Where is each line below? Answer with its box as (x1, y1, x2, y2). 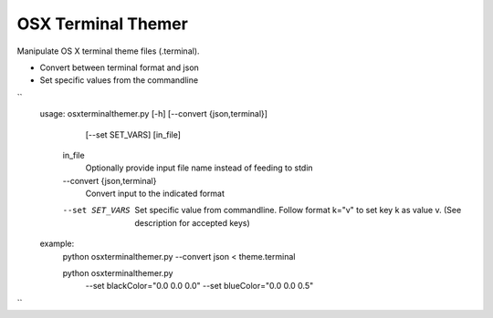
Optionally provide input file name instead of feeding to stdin (85, 162, 314, 173)
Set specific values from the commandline (39, 75, 199, 86)
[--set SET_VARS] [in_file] (85, 128, 182, 140)
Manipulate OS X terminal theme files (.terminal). (16, 46, 200, 56)
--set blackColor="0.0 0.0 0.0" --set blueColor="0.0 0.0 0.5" (85, 281, 314, 292)
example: (39, 238, 75, 250)
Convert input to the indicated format (85, 188, 226, 200)
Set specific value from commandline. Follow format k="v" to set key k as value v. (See (134, 205, 462, 216)
